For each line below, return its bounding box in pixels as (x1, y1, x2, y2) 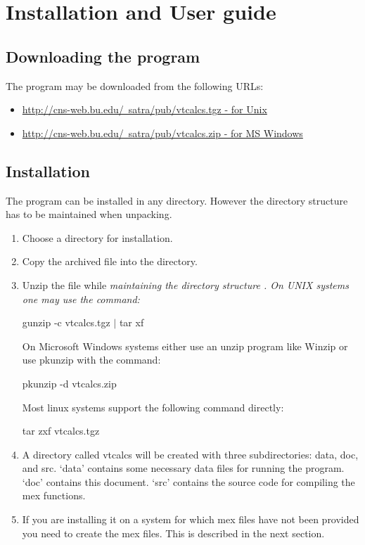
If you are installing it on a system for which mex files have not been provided (22, 512, 359, 527)
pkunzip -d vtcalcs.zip (22, 376, 117, 390)
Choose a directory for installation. (22, 230, 173, 245)
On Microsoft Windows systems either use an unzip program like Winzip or (22, 338, 348, 353)
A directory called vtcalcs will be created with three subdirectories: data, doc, (22, 447, 359, 461)
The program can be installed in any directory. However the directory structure (6, 193, 348, 207)
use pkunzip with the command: (22, 352, 161, 367)
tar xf (119, 315, 144, 330)
